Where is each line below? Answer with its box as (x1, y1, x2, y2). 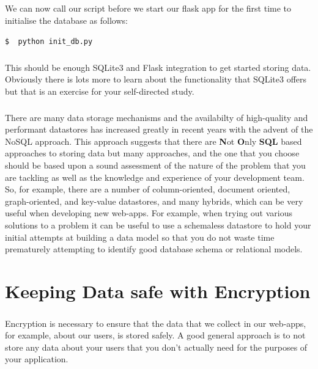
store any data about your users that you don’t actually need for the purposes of (5, 340, 308, 353)
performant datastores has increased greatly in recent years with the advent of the (5, 123, 313, 136)
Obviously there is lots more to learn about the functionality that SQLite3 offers (5, 73, 307, 86)
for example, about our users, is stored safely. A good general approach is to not (5, 329, 306, 342)
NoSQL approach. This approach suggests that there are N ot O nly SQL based (5, 134, 302, 147)
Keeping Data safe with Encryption (5, 279, 311, 303)
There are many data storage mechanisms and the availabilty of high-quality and (5, 111, 308, 123)
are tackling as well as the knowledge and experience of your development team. (5, 170, 305, 183)
